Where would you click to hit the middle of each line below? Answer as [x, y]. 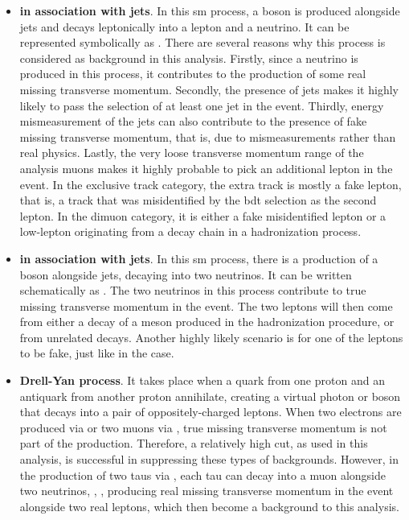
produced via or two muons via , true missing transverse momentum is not [203, 427]
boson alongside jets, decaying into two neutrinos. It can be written [186, 274]
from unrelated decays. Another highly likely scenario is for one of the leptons [211, 337]
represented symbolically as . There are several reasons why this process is [202, 42]
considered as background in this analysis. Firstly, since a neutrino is [189, 58]
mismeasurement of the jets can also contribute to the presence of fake [193, 121]
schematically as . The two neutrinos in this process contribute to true [193, 290]
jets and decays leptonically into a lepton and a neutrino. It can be [184, 26]
